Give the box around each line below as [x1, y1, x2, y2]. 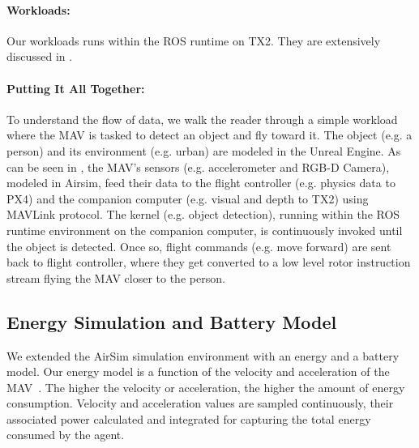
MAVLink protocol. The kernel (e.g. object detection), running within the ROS [6, 206, 400, 223]
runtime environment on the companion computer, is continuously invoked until [6, 221, 403, 238]
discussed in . [6, 48, 73, 65]
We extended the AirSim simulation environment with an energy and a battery [6, 347, 400, 364]
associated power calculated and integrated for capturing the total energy [6, 410, 371, 427]
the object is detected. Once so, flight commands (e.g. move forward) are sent [6, 237, 391, 254]
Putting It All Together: [6, 79, 145, 96]
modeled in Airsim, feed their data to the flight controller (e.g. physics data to [6, 174, 395, 191]
